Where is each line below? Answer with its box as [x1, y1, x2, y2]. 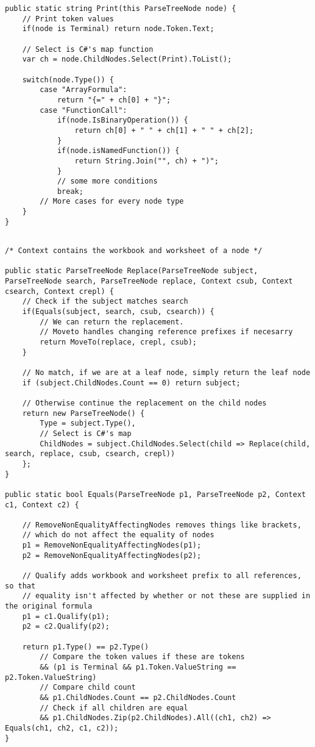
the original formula [5, 602, 93, 611]
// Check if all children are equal [40, 703, 188, 712]
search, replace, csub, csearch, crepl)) [5, 449, 175, 459]
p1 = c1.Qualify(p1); [22, 612, 110, 621]
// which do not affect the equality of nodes [22, 531, 214, 540]
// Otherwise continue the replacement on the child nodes [22, 398, 267, 407]
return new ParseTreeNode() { [22, 409, 145, 418]
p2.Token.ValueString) [5, 673, 97, 682]
